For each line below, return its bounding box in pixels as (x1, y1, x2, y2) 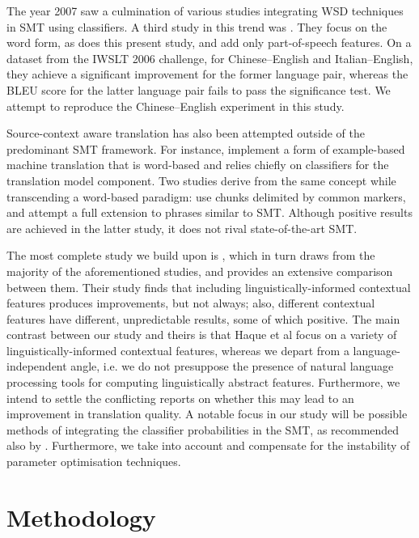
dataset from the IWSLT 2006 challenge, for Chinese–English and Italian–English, (6, 49, 413, 66)
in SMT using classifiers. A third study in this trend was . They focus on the (6, 18, 387, 35)
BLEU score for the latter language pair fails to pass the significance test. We (6, 81, 391, 98)
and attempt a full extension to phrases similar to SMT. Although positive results (6, 204, 413, 221)
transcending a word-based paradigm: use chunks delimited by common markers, (6, 188, 406, 205)
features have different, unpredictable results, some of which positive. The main (6, 310, 400, 327)
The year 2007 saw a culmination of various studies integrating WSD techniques (6, 2, 404, 19)
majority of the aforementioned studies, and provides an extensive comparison (6, 262, 393, 279)
